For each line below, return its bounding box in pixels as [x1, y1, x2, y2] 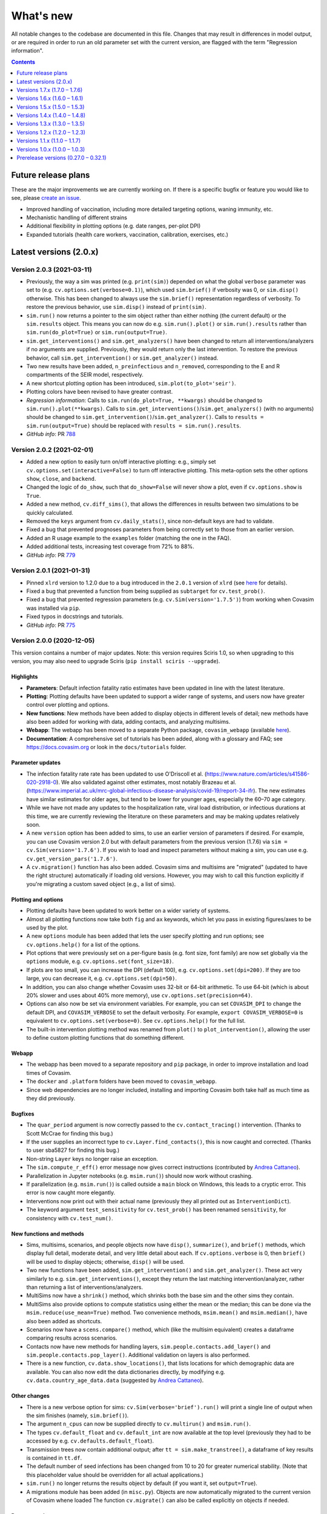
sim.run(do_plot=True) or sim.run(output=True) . [26, 329, 168, 336]
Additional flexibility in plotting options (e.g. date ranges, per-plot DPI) [26, 222, 201, 230]
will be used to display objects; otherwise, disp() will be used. [26, 1258, 185, 1265]
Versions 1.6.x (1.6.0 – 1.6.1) [16, 94, 84, 102]
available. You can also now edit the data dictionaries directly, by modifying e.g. [26, 1368, 225, 1375]
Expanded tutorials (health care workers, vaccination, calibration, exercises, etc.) [26, 231, 228, 238]
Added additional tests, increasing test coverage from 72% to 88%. [26, 543, 194, 550]
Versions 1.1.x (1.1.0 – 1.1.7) [16, 137, 81, 145]
